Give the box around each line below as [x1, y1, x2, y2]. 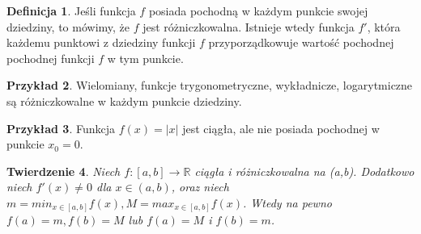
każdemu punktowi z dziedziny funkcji [6, 34, 196, 51]
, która [367, 18, 401, 35]
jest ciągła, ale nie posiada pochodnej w [182, 119, 380, 136]
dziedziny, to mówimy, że [6, 18, 130, 35]
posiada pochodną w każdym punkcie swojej [148, 2, 368, 19]
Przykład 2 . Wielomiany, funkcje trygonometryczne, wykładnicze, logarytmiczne [6, 77, 413, 94]
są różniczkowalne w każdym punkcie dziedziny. [6, 92, 242, 109]
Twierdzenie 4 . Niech [6, 162, 121, 179]
